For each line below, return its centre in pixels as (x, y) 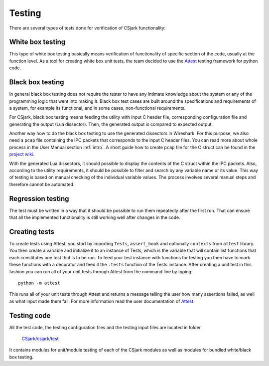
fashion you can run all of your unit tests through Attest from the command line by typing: (101, 271)
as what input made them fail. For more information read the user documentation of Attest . (102, 301)
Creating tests (32, 232)
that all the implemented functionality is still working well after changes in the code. (95, 217)
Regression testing (39, 199)
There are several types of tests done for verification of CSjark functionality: (87, 28)
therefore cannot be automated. (42, 184)
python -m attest (39, 283)
